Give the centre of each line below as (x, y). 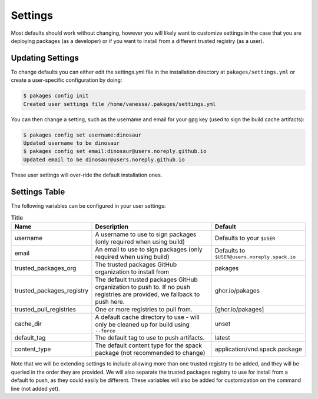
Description (112, 227)
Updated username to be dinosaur (72, 143)
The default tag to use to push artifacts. (150, 338)
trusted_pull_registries (45, 310)
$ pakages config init (56, 96)
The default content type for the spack (149, 345)
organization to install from (132, 272)
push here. (110, 302)
